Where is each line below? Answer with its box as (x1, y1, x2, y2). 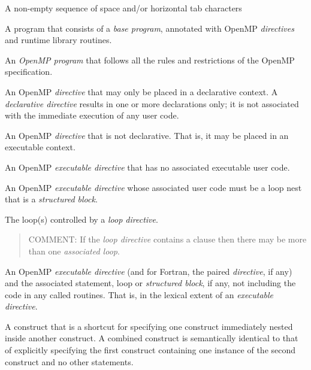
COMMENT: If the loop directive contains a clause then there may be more (28, 233, 307, 245)
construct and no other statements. (5, 355, 134, 368)
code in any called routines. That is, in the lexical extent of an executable (5, 288, 274, 301)
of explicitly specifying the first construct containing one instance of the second (5, 344, 296, 356)
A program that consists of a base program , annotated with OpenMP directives (5, 22, 294, 34)
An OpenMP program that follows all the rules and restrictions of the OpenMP (5, 53, 295, 66)
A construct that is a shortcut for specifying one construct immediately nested (5, 320, 293, 332)
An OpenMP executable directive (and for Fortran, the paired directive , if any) (5, 265, 292, 277)
